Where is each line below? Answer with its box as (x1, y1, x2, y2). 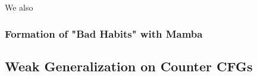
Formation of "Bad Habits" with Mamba (5, 26, 203, 41)
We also (5, 1, 33, 13)
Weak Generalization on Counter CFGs (5, 57, 253, 75)
